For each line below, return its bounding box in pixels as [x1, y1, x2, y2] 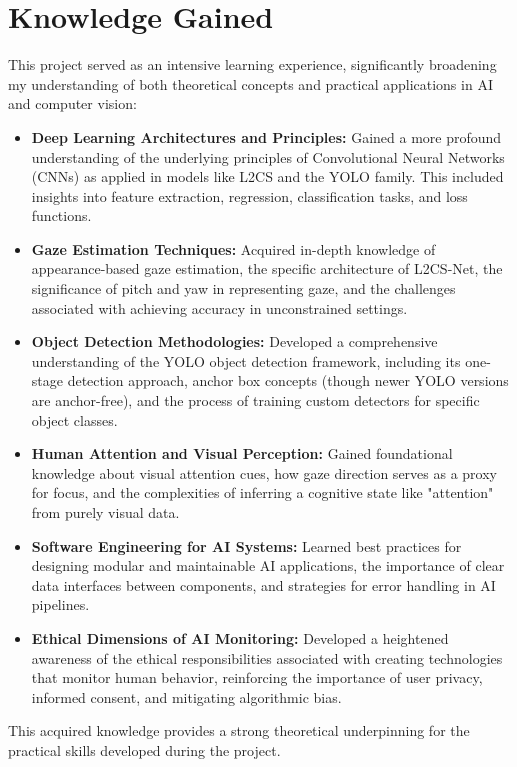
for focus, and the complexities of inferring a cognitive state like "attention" [31, 482, 494, 503]
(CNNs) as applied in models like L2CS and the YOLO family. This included [31, 166, 504, 187]
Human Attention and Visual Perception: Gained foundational [31, 443, 453, 464]
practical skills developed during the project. [8, 739, 281, 760]
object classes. [31, 409, 118, 430]
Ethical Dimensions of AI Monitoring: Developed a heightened [31, 627, 449, 648]
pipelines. [31, 594, 90, 615]
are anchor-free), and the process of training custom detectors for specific [31, 390, 480, 411]
